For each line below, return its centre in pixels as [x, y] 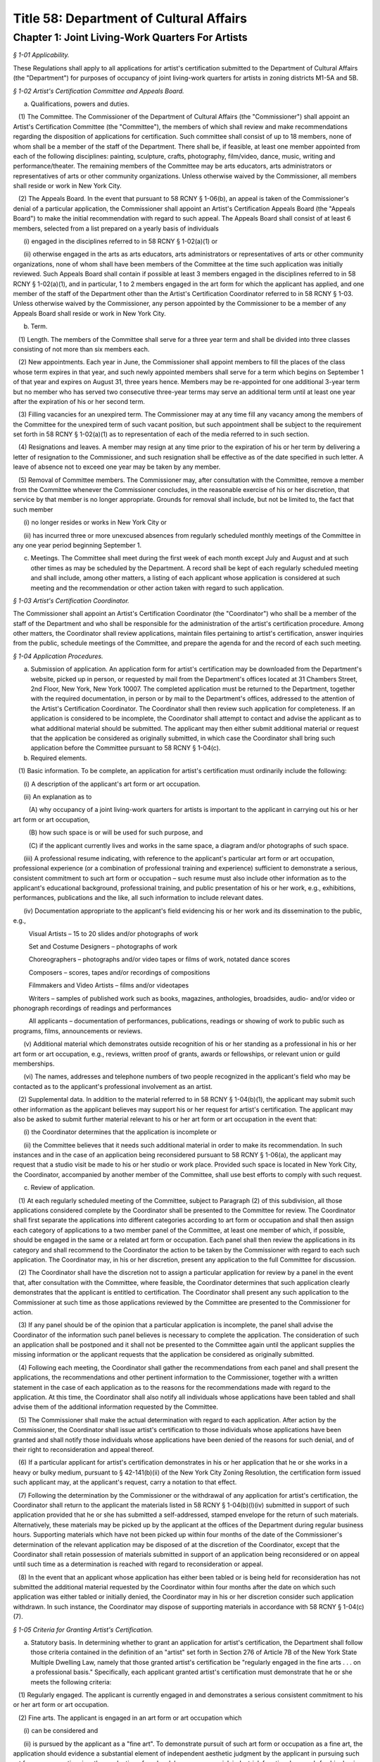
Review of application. [63, 1188]
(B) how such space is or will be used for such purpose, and [116, 832]
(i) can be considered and [61, 1731]
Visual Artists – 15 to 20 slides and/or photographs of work [113, 933]
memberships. [34, 1064]
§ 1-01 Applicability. [41, 55]
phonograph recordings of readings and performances [92, 1008]
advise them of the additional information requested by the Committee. [115, 1407]
